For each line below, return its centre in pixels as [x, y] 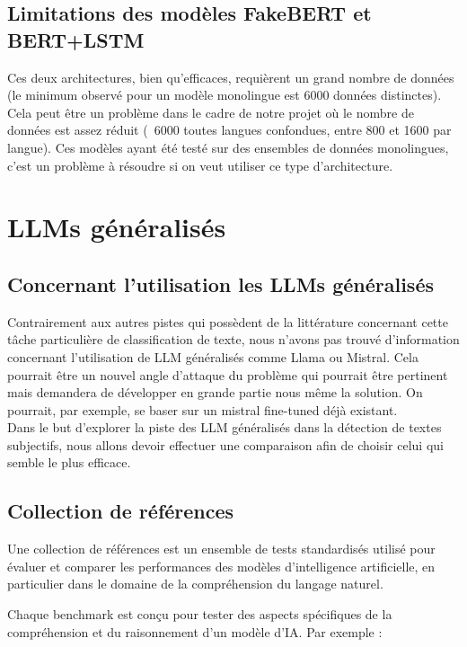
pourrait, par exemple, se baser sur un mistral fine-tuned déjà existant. [203, 409]
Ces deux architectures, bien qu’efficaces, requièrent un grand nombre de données [231, 77]
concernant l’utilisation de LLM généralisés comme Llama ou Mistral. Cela [213, 356]
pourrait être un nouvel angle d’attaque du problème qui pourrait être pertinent [228, 374]
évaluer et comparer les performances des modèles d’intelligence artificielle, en [221, 566]
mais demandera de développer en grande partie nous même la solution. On [215, 392]
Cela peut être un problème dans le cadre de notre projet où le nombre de [211, 112]
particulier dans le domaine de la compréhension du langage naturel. [195, 584]
